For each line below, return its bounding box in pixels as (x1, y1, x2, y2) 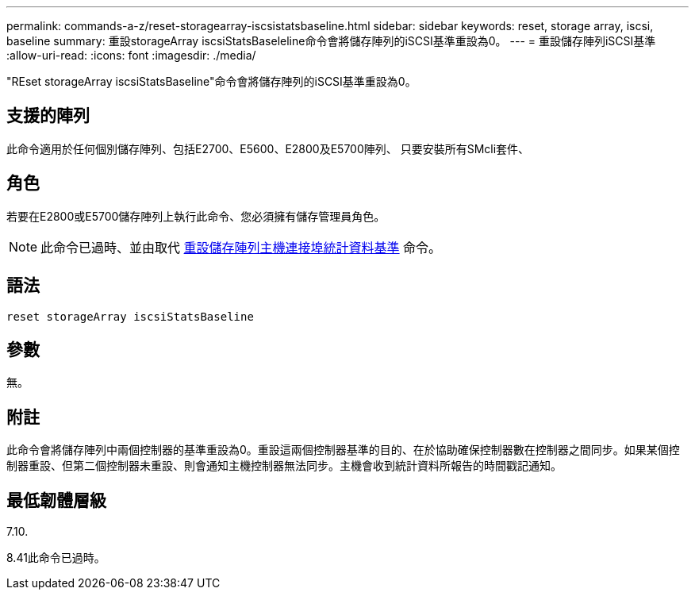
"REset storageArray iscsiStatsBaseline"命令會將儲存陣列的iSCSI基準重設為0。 (6, 75, 417, 88)
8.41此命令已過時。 (6, 551, 106, 565)
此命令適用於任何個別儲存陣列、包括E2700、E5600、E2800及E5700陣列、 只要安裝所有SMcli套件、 (6, 141, 530, 156)
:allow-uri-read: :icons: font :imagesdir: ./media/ (6, 48, 256, 62)
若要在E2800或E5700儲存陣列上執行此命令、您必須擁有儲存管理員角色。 (6, 209, 386, 223)
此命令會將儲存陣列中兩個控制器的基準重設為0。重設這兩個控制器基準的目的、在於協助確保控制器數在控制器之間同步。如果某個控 (6, 443, 680, 457)
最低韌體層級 (6, 490, 106, 510)
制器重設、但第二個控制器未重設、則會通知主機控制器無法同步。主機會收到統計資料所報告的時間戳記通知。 (6, 459, 562, 473)
